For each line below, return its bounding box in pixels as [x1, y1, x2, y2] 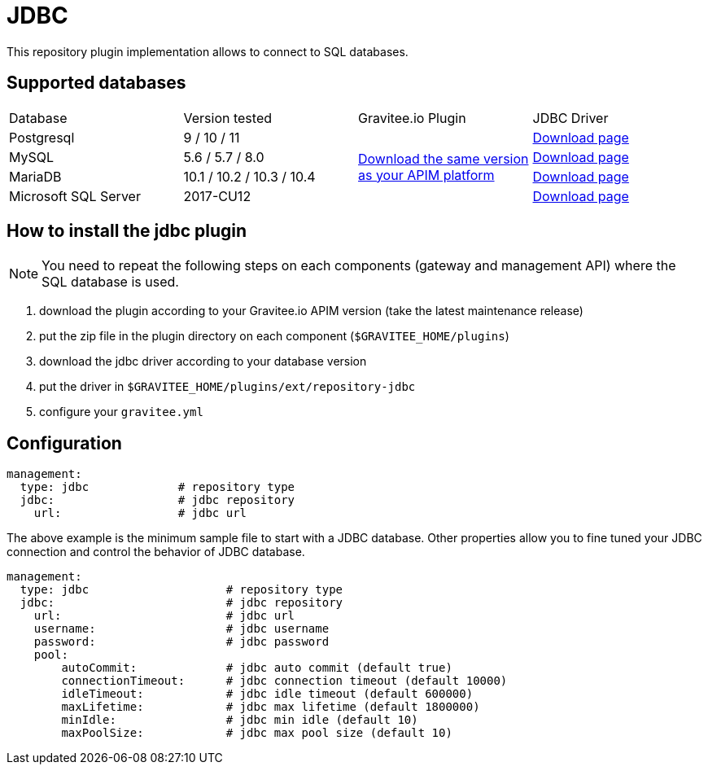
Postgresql [9, 129, 75, 146]
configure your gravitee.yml [39, 405, 203, 419]
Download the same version [358, 150, 529, 167]
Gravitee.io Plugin [358, 109, 466, 126]
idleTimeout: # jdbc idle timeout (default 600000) [61, 687, 474, 701]
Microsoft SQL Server [9, 187, 141, 204]
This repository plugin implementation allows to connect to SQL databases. [7, 44, 409, 59]
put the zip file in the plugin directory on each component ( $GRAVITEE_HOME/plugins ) [39, 329, 509, 344]
